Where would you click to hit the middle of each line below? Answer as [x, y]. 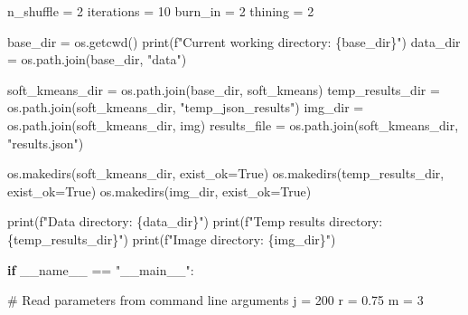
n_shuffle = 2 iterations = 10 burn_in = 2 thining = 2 [161, 11]
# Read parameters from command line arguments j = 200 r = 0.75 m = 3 [215, 300]
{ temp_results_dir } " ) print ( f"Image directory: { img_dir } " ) [172, 239]
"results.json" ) [46, 143]
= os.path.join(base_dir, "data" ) [97, 59]
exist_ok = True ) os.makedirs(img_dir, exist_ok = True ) [159, 191]
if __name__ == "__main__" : [101, 269]
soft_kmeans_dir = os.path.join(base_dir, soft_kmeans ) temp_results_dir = [224, 89]
